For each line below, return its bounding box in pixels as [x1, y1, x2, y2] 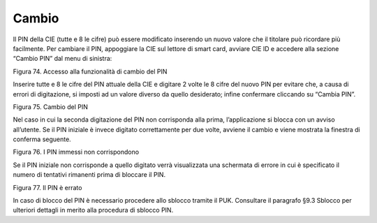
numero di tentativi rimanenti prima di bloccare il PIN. [13, 171, 166, 179]
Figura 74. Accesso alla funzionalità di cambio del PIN [13, 67, 168, 75]
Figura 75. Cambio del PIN [13, 102, 89, 111]
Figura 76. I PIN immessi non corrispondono [13, 148, 140, 157]
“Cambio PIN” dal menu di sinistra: [13, 55, 112, 63]
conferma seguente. [13, 135, 71, 143]
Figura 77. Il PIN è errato [13, 183, 82, 192]
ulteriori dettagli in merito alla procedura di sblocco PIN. [13, 206, 174, 215]
